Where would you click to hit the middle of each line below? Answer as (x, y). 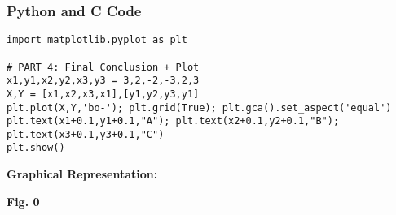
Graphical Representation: (82, 174)
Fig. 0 (23, 201)
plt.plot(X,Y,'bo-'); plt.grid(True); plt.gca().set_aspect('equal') (199, 107)
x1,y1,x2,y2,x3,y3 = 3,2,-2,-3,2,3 (103, 81)
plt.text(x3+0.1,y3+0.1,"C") (86, 134)
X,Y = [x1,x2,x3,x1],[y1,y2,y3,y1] (103, 94)
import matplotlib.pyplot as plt (97, 40)
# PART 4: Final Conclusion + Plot (103, 67)
